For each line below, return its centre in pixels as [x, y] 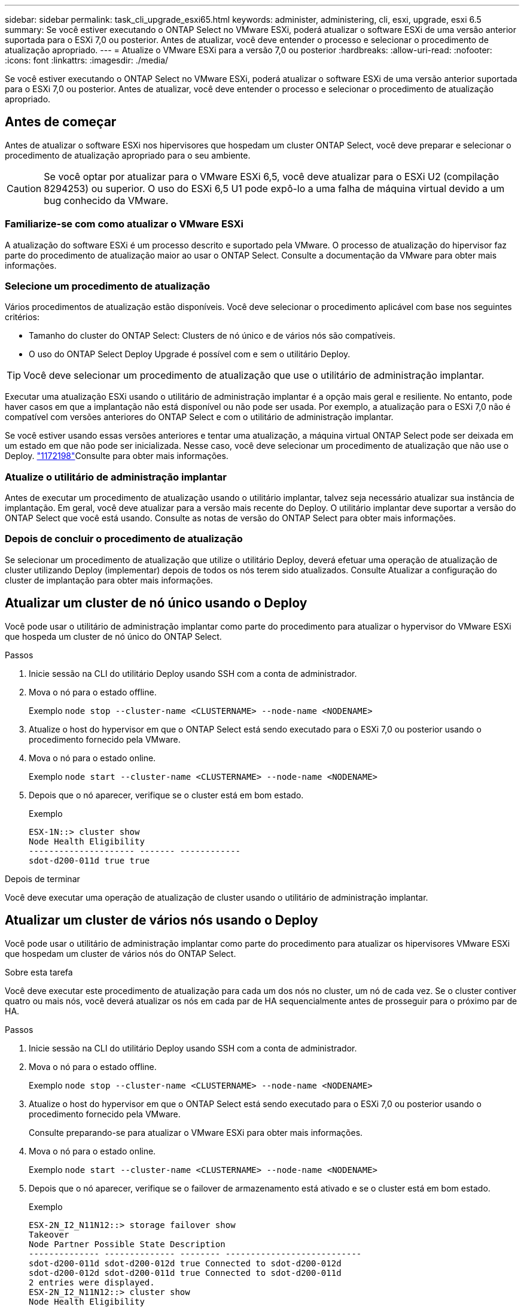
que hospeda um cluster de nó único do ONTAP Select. [113, 636]
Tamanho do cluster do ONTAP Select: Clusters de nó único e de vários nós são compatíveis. [212, 336]
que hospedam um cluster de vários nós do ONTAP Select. [121, 953]
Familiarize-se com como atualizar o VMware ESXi [124, 224]
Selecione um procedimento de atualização [107, 286]
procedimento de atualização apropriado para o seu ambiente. [128, 155]
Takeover [49, 1234]
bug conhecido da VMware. [106, 200]
